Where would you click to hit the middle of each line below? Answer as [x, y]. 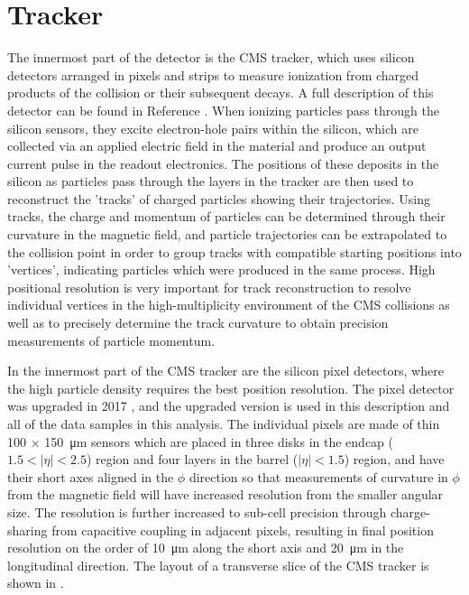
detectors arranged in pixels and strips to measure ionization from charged [213, 74]
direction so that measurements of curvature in [318, 476]
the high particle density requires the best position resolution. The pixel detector [231, 388]
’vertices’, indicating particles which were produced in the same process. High [221, 270]
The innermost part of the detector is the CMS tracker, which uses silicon [211, 57]
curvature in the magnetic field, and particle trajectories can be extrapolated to [227, 234]
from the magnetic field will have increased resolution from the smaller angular [225, 494]
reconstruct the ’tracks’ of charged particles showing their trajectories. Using [219, 198]
